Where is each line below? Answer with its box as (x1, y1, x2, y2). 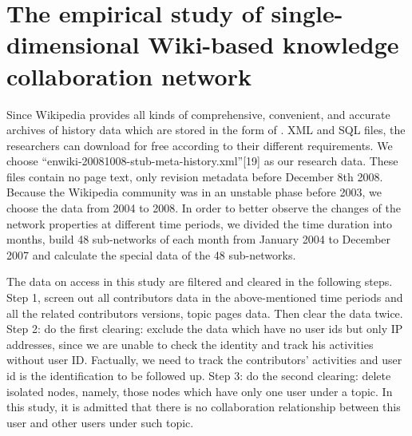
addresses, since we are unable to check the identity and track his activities (6, 335, 374, 352)
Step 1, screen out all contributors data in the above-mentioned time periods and (6, 289, 403, 306)
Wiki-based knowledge (148, 28, 399, 61)
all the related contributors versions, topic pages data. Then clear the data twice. (6, 304, 403, 321)
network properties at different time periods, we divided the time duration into (6, 215, 393, 232)
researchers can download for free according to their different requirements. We (6, 137, 393, 153)
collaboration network (6, 59, 252, 92)
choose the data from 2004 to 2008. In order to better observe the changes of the (6, 200, 401, 216)
